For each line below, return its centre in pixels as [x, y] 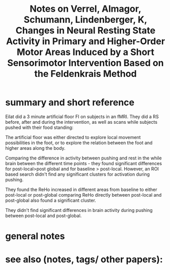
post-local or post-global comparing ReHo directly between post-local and [83, 195]
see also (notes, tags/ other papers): [84, 260]
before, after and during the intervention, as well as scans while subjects [81, 122]
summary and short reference [70, 103]
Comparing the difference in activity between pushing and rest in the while [83, 158]
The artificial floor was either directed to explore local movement [73, 137]
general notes [35, 236]
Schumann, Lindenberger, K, [86, 20]
